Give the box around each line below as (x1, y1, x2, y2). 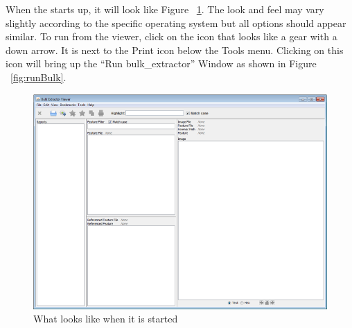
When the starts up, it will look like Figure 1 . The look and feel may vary (6, 2, 324, 16)
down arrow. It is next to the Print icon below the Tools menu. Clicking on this (6, 42, 344, 57)
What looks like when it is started (33, 311, 178, 326)
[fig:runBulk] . (10, 69, 67, 84)
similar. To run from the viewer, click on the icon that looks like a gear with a (6, 29, 337, 44)
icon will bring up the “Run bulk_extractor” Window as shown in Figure (6, 56, 317, 71)
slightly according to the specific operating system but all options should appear (6, 15, 346, 30)
